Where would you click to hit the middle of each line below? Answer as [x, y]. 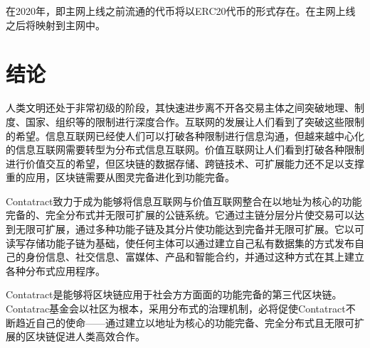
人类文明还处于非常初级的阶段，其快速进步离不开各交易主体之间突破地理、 [180, 108]
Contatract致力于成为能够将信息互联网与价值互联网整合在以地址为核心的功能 [184, 201]
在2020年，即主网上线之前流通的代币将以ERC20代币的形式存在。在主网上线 [181, 11]
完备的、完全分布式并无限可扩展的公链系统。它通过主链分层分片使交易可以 [180, 215]
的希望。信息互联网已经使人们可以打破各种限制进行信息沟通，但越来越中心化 [185, 135]
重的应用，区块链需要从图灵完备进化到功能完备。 [120, 177]
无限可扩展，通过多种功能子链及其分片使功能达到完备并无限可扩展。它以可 [190, 229]
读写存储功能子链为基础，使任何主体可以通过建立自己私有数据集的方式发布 [180, 243]
